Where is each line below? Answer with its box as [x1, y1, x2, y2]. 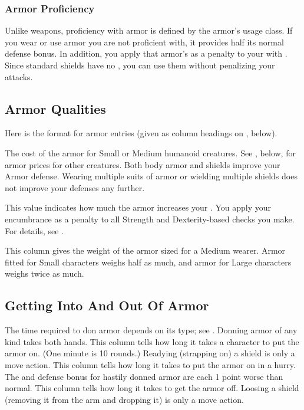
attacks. [5, 70, 33, 83]
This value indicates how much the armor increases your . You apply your [5, 201, 271, 214]
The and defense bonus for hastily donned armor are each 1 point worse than [5, 370, 283, 382]
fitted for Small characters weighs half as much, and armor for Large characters [5, 255, 292, 268]
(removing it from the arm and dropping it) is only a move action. [5, 393, 244, 405]
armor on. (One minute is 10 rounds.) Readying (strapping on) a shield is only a [5, 347, 295, 359]
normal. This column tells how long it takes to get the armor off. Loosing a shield [5, 382, 299, 394]
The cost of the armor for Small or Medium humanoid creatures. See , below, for [5, 146, 296, 159]
